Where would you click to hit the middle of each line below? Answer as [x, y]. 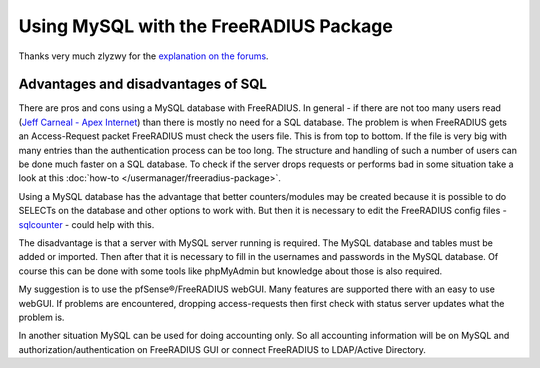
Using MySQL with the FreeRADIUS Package [206, 26]
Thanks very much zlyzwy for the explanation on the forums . [143, 56]
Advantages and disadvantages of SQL [142, 84]
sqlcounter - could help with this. [86, 224]
